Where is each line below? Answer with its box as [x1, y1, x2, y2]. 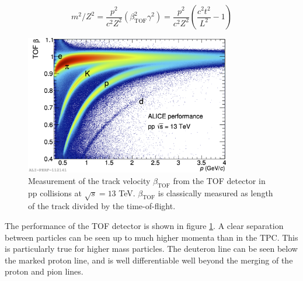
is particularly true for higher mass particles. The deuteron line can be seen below [5, 242, 298, 255]
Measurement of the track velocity [28, 174, 151, 186]
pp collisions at [28, 186, 82, 199]
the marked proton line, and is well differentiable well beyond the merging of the [5, 254, 293, 266]
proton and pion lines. [5, 265, 83, 277]
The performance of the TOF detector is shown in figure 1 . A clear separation [5, 219, 284, 231]
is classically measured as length [158, 186, 273, 199]
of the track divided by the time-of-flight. [28, 200, 176, 212]
